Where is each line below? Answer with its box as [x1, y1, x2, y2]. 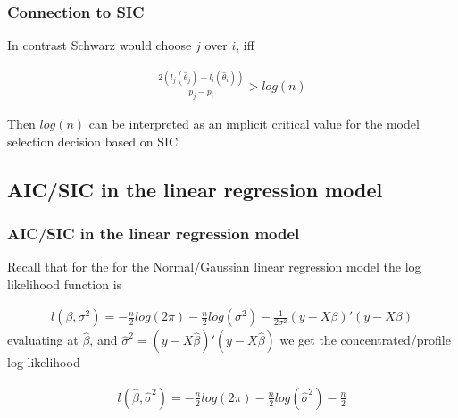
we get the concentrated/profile [279, 330, 451, 349]
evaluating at [7, 330, 79, 349]
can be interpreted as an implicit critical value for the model [88, 113, 420, 132]
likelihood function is [7, 274, 122, 293]
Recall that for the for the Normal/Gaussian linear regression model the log [7, 257, 421, 276]
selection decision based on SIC [7, 131, 179, 150]
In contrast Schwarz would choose [7, 36, 192, 54]
